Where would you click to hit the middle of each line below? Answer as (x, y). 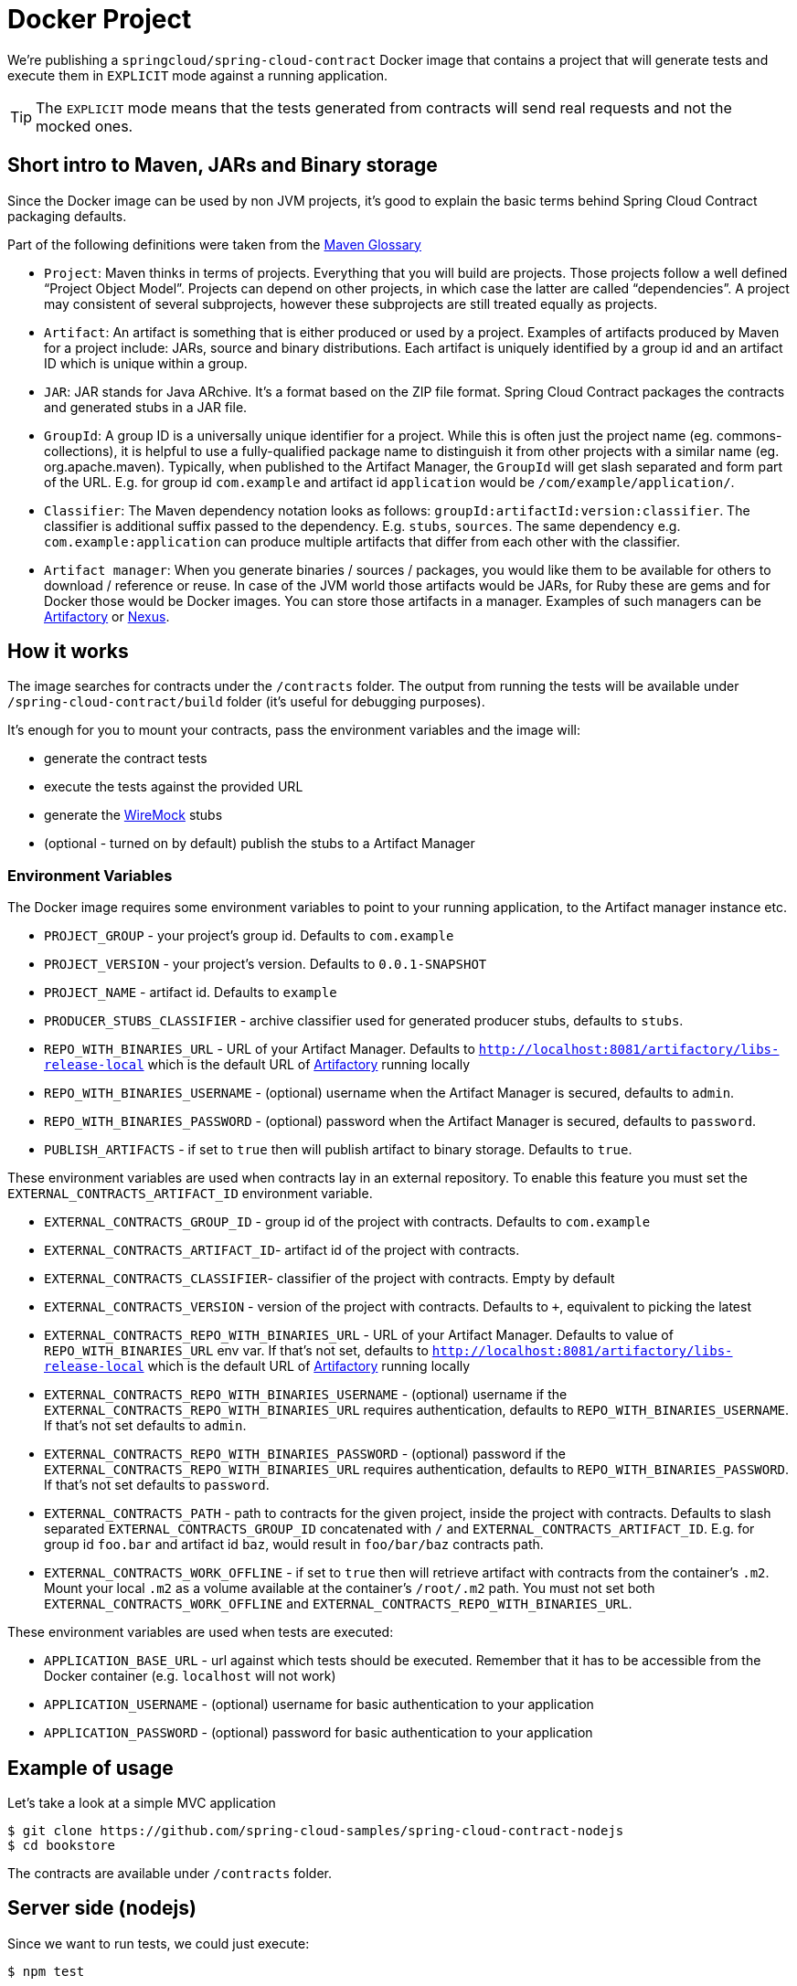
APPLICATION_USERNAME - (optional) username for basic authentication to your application (319, 1705)
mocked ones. (85, 126)
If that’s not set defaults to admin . (145, 1426)
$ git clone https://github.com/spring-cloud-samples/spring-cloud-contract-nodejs (316, 1831)
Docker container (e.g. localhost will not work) (190, 1676)
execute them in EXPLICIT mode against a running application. (198, 75)
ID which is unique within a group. (146, 363)
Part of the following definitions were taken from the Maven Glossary (214, 244)
